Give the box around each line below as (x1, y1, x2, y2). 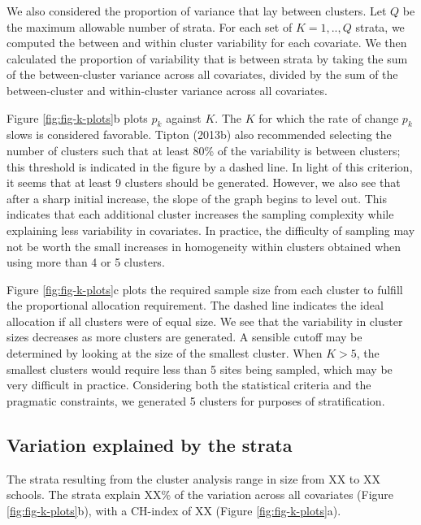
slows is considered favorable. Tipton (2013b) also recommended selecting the (7, 126, 392, 143)
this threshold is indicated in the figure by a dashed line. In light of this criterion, (7, 158, 413, 175)
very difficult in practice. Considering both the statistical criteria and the (7, 376, 371, 393)
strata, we (355, 18, 405, 35)
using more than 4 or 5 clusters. (7, 254, 165, 271)
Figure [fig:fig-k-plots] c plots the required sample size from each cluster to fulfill (7, 280, 403, 297)
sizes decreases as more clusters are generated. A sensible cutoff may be (7, 328, 362, 345)
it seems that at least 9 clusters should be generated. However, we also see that (7, 174, 401, 191)
